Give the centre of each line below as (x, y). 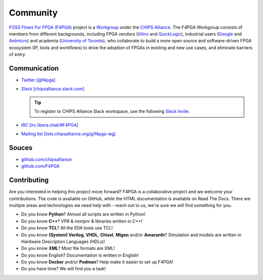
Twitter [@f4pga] (38, 80)
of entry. (18, 55)
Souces (21, 148)
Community (33, 13)
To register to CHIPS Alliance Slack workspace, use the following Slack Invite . (112, 112)
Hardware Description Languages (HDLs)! (63, 242)
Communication (34, 68)
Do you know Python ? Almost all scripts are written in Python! (83, 214)
